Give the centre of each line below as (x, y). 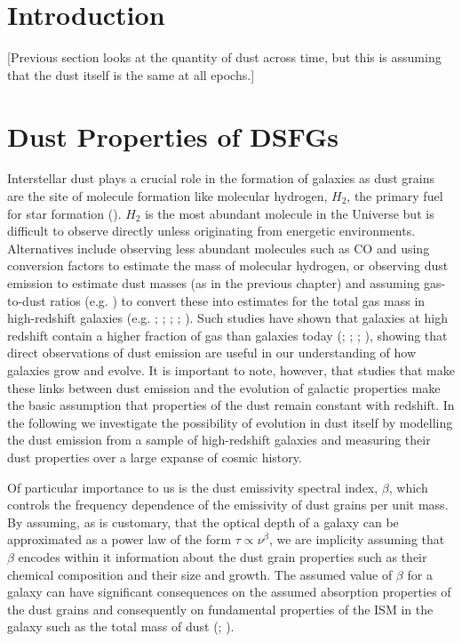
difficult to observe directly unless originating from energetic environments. (211, 231)
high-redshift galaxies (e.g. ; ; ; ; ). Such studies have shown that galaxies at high (227, 318)
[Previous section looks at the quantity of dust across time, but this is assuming (224, 57)
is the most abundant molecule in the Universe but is (290, 213)
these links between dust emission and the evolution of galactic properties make (224, 387)
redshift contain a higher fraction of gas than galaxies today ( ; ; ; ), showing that (227, 335)
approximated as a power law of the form (119, 539)
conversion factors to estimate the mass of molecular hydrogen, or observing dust (228, 265)
